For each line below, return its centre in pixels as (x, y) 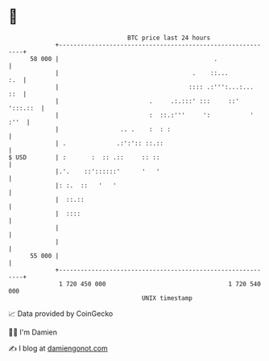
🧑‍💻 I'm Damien (33, 332)
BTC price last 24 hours (169, 38)
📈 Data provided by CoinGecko (61, 314)
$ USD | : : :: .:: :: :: (84, 157)
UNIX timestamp (167, 298)
